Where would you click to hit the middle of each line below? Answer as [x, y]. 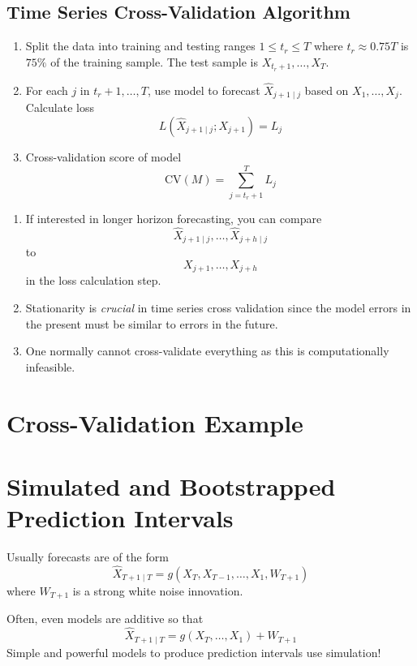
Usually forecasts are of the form [88, 557]
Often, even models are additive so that [105, 619]
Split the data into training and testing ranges [140, 46]
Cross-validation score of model [103, 156]
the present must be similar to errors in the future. [152, 323]
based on [327, 90]
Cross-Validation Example [155, 422]
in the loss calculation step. [93, 280]
